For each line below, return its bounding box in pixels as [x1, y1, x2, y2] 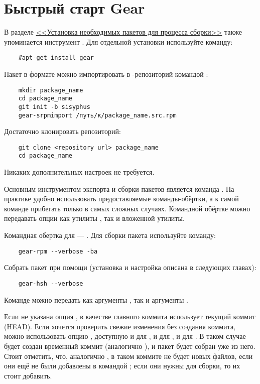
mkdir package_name [18, 86, 83, 94]
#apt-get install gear [18, 54, 94, 62]
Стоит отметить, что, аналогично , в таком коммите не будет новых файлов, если [4, 350, 253, 361]
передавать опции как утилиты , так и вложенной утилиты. [4, 213, 185, 223]
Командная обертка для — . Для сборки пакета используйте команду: [4, 230, 216, 240]
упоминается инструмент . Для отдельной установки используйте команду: [4, 36, 233, 47]
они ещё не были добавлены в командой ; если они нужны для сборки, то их [4, 360, 240, 371]
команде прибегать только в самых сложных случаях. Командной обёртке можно [4, 203, 250, 213]
